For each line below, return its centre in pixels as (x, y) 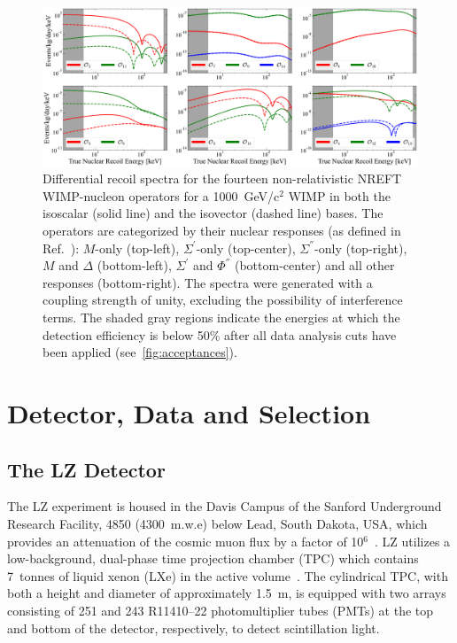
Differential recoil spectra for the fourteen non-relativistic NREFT (222, 178)
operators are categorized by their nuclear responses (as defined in (222, 231)
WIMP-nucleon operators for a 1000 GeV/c (161, 195)
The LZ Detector (86, 469)
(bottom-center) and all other (314, 265)
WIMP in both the (339, 195)
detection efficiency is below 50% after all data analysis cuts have (220, 334)
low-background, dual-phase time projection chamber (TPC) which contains (213, 558)
